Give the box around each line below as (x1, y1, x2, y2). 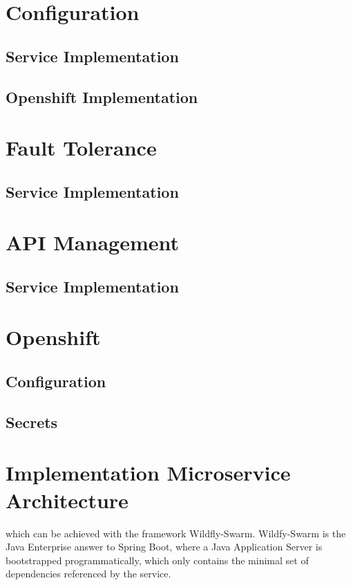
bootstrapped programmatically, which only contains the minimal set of (6, 552, 309, 567)
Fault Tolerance (6, 133, 157, 162)
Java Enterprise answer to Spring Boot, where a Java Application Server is (6, 539, 323, 554)
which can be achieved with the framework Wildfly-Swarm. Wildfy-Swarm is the (6, 526, 346, 540)
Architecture (6, 485, 129, 514)
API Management (6, 228, 179, 257)
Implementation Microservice (6, 458, 291, 487)
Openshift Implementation (6, 86, 198, 107)
